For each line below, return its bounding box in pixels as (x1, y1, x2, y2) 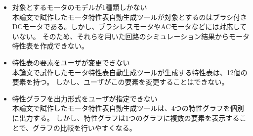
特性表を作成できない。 (12, 41, 88, 51)
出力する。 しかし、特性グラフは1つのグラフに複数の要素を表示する (19, 112, 240, 123)
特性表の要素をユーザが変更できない (12, 57, 130, 67)
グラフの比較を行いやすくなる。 (32, 122, 136, 133)
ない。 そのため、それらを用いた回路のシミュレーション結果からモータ (19, 31, 250, 41)
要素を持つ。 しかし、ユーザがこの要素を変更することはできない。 (12, 77, 229, 87)
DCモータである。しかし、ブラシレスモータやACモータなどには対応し (12, 21, 240, 32)
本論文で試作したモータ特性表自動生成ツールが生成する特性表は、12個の (12, 67, 248, 77)
